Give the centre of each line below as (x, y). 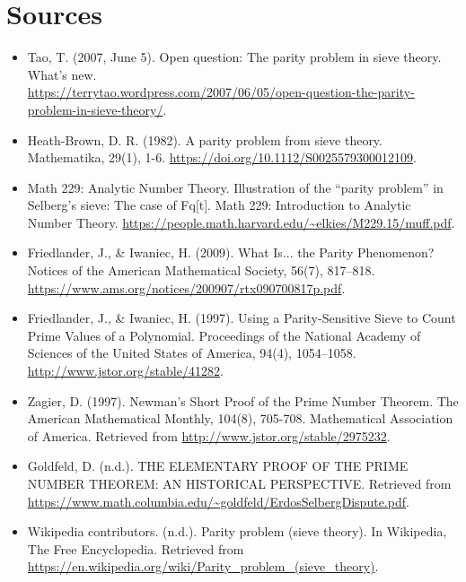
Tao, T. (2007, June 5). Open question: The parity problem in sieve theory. (234, 57)
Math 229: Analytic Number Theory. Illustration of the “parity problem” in (235, 187)
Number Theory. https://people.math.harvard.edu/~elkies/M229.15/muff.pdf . (241, 222)
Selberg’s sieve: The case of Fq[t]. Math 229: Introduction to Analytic (219, 205)
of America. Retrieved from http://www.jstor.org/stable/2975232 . (209, 435)
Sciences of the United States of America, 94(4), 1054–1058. (192, 353)
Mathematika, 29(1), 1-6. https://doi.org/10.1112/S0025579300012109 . (222, 157)
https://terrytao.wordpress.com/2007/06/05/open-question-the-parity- (221, 92)
